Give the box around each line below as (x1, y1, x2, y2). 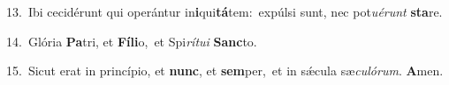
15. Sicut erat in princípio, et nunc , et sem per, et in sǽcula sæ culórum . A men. (6, 61, 444, 80)
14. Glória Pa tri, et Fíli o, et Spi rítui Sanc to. (6, 32, 257, 50)
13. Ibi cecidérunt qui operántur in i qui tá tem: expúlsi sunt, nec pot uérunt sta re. (6, 3, 443, 20)
